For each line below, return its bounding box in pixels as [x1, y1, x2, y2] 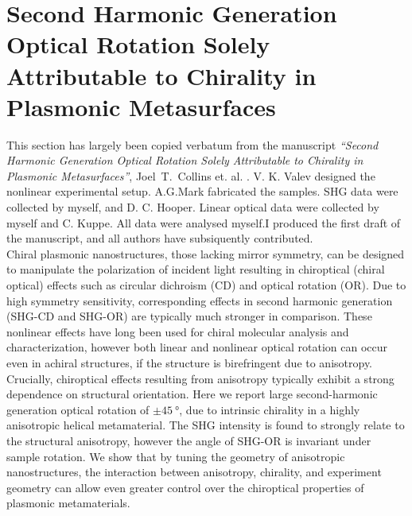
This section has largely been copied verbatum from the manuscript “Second [6, 136, 379, 153]
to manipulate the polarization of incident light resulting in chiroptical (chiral [6, 261, 385, 277]
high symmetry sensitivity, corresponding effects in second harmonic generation [6, 292, 393, 308]
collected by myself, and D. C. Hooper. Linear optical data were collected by [6, 199, 379, 215]
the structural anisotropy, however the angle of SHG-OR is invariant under [6, 432, 371, 448]
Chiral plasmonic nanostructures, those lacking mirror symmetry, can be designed [6, 245, 405, 262]
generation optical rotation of [6, 401, 150, 417]
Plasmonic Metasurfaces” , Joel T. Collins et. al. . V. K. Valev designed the [6, 167, 375, 184]
